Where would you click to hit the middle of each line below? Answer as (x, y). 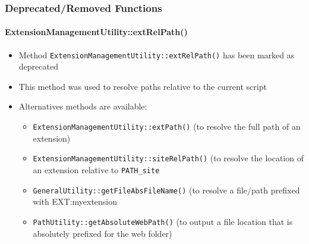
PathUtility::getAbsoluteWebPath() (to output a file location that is (163, 221)
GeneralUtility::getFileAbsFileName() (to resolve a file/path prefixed (166, 190)
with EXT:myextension (75, 201)
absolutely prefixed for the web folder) (103, 233)
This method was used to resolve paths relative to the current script (143, 86)
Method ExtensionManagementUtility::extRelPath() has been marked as (157, 54)
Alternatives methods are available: (83, 106)
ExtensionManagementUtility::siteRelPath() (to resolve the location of (168, 158)
